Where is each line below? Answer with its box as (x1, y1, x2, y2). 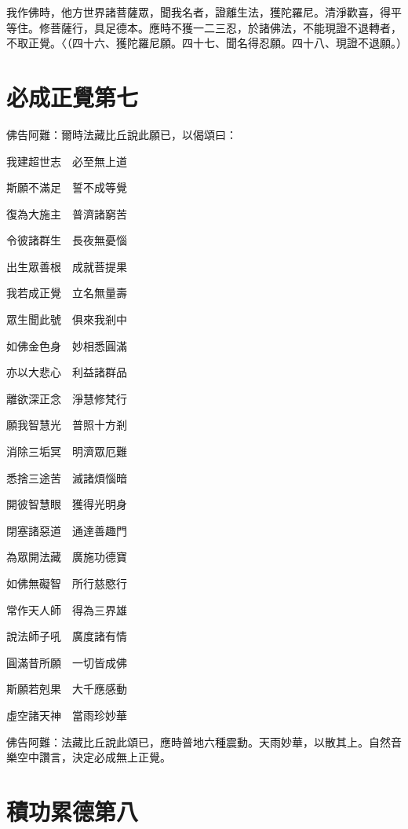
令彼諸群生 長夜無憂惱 (6, 232, 127, 248)
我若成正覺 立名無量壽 (6, 284, 127, 301)
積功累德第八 (6, 794, 139, 827)
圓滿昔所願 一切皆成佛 (6, 654, 127, 670)
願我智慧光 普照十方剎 (6, 416, 127, 433)
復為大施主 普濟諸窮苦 (6, 205, 127, 222)
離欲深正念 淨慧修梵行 (6, 390, 127, 406)
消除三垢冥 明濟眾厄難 (6, 443, 127, 460)
